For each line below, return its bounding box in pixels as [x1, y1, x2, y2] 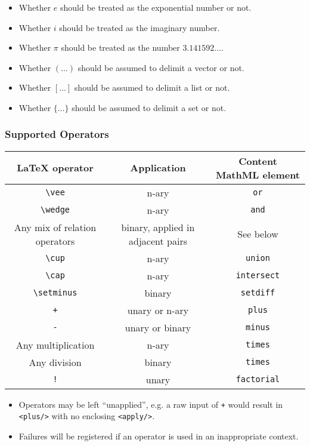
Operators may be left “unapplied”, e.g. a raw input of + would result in [18, 398, 283, 410]
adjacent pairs [129, 233, 187, 248]
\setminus [33, 288, 77, 298]
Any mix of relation [14, 220, 97, 234]
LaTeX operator [17, 161, 94, 175]
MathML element [215, 167, 300, 182]
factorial [235, 374, 280, 385]
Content [238, 153, 277, 168]
